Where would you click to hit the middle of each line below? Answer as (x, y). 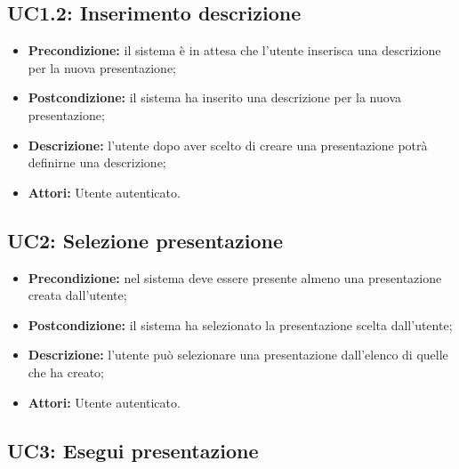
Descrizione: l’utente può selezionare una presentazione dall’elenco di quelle (238, 355)
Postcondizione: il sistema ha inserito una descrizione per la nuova (215, 97)
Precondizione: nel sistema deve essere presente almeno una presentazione (235, 277)
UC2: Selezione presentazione (145, 240)
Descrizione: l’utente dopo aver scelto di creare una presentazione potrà (228, 145)
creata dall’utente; (77, 295)
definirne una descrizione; (97, 162)
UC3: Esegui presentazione (133, 450)
